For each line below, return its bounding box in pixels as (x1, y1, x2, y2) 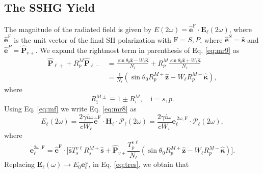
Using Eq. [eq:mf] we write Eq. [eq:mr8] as (4, 103, 137, 113)
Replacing (4, 159, 35, 169)
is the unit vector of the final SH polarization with (14, 34, 171, 45)
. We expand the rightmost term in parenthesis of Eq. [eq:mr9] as (35, 44, 240, 55)
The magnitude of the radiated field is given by (4, 23, 152, 34)
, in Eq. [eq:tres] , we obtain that (88, 159, 189, 169)
